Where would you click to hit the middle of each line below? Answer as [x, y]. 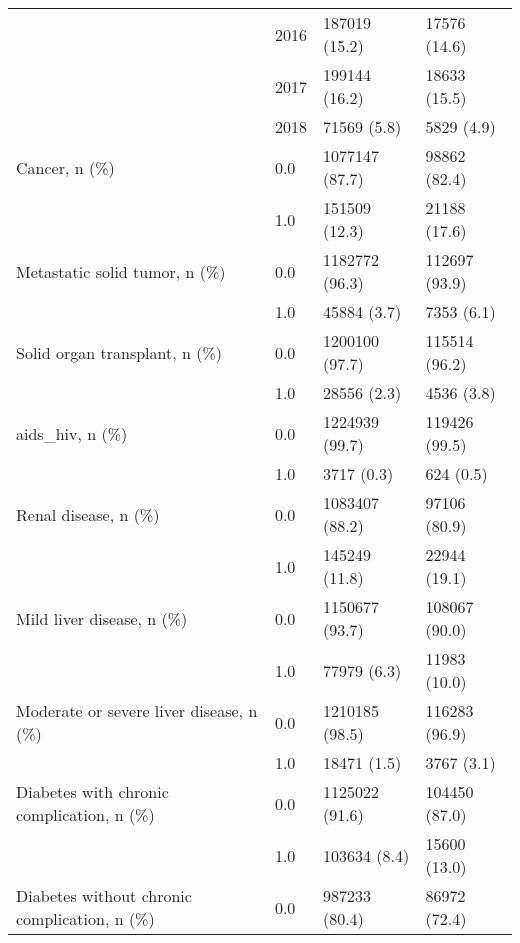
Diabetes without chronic [104, 895]
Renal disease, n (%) [88, 514]
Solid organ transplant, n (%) [119, 352]
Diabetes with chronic [92, 791]
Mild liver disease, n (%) [102, 618]
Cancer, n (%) [65, 167]
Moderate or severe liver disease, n [137, 710]
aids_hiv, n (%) [72, 433]
